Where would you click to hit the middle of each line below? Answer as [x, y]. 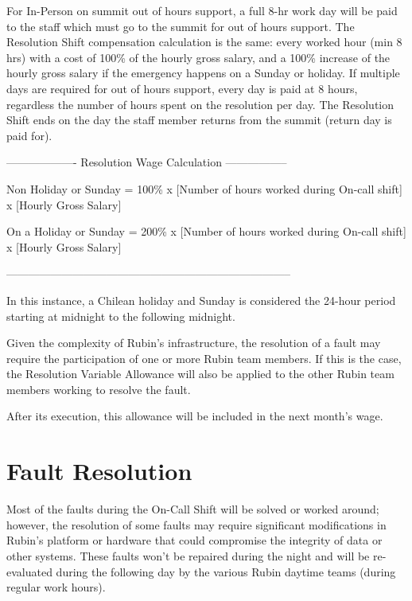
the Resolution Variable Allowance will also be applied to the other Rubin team [200, 374]
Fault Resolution [99, 471]
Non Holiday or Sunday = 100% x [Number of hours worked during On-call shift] [204, 188]
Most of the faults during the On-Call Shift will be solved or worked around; [193, 509]
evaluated [29, 571]
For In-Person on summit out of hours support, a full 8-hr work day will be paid [202, 10]
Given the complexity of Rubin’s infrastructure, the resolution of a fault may [194, 343]
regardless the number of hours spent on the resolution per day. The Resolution [200, 104]
